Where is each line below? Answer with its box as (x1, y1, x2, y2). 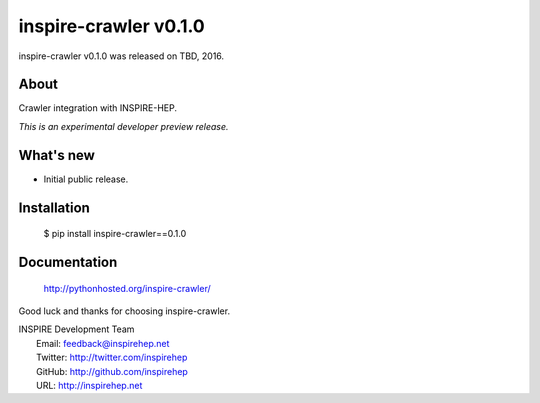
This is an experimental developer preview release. (18, 120, 229, 132)
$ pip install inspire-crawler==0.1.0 (43, 228, 187, 240)
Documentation (18, 253, 118, 270)
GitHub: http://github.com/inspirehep (36, 365, 189, 377)
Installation (18, 199, 90, 216)
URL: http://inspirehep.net (36, 379, 143, 391)
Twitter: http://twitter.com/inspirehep (36, 351, 188, 364)
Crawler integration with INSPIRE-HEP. (18, 102, 177, 114)
